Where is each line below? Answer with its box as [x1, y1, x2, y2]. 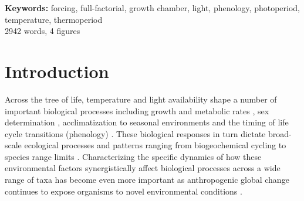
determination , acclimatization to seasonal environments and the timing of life [5, 116, 289, 128]
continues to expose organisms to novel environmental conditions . [5, 185, 242, 197]
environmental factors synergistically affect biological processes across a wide [5, 162, 281, 174]
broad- [268, 127, 292, 139]
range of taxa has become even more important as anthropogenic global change [5, 173, 289, 186]
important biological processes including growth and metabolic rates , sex [5, 104, 269, 117]
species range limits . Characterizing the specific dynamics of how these [5, 150, 262, 162]
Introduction [5, 59, 109, 83]
